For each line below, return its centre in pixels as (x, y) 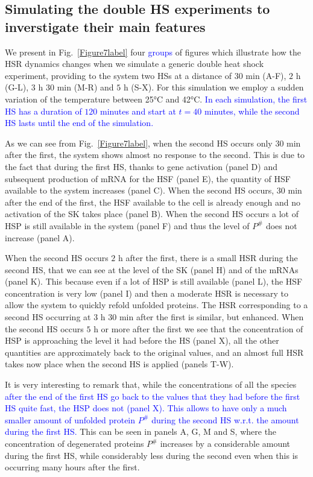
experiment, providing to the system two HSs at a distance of (119, 75)
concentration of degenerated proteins (74, 443)
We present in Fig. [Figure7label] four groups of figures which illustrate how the (153, 52)
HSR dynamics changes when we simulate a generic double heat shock (134, 64)
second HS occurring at (48, 317)
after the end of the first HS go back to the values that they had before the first (153, 396)
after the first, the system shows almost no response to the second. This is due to (155, 155)
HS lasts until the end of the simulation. (79, 123)
